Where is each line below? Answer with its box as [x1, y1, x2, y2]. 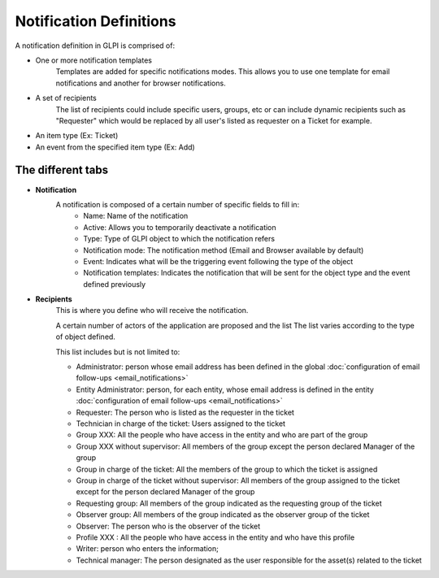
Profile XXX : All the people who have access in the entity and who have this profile [76, 532, 355, 542]
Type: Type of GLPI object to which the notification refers [83, 234, 276, 244]
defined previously [83, 279, 146, 289]
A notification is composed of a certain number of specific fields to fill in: [55, 199, 300, 209]
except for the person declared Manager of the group [76, 487, 255, 497]
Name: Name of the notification [83, 211, 189, 221]
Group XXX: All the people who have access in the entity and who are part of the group [76, 430, 368, 440]
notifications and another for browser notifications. [55, 78, 227, 88]
